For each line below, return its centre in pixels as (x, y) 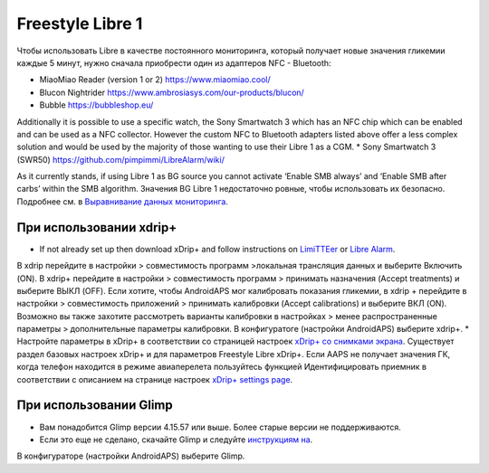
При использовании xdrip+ (97, 227)
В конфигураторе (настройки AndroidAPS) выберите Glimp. (131, 456)
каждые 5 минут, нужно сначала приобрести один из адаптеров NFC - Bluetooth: (174, 62)
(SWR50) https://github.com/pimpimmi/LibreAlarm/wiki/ (121, 159)
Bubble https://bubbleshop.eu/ (96, 105)
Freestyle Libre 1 (80, 24)
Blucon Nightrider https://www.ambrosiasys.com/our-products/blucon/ (172, 92)
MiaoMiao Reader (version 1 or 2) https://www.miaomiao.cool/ (155, 80)
